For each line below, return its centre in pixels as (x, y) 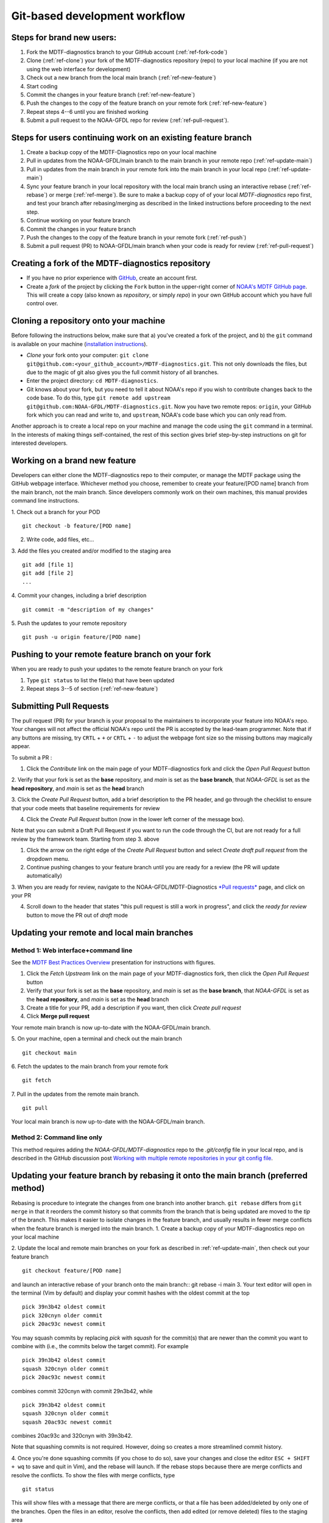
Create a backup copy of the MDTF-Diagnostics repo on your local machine (122, 152)
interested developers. (40, 443)
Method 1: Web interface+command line (72, 950)
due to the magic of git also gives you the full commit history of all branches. (123, 372)
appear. (21, 746)
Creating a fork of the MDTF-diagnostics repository (111, 263)
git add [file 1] (48, 565)
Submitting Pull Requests (60, 706)
